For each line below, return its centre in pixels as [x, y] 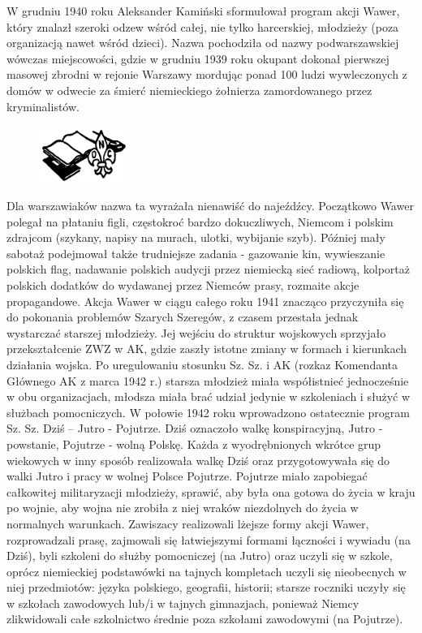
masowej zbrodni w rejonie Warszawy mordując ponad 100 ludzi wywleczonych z [207, 74]
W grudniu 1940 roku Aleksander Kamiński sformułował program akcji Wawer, [203, 11]
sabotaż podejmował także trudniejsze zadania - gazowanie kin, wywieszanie [196, 253]
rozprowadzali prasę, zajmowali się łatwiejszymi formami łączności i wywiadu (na [209, 539]
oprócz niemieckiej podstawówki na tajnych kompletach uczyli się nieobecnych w [207, 571]
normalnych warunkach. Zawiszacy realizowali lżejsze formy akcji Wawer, [188, 523]
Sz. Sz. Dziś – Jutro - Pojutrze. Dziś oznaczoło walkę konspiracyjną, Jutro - [195, 428]
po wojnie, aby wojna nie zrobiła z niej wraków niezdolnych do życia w [183, 508]
